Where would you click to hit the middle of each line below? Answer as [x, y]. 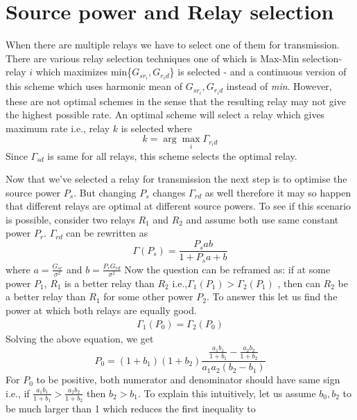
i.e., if [18, 393]
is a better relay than [110, 283]
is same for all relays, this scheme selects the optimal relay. [172, 155]
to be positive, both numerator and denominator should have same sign [188, 380]
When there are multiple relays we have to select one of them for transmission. [173, 45]
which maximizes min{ [84, 72]
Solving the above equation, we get [80, 338]
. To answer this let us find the [272, 296]
